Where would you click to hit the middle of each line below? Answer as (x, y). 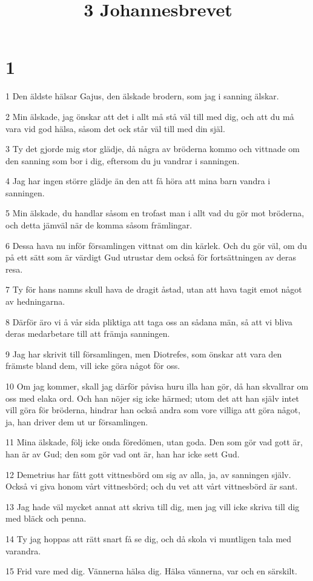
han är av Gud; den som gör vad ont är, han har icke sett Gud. (123, 453)
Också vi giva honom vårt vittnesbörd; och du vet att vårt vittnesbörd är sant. (152, 486)
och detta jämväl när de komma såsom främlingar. (99, 225)
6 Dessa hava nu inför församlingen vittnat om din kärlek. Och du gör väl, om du (156, 245)
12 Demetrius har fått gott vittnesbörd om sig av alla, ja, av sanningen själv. (148, 474)
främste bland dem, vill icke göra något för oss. (93, 366)
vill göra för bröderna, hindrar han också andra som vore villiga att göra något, (153, 410)
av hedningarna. (35, 301)
